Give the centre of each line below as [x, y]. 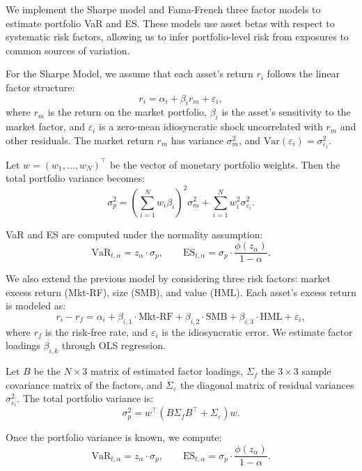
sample [316, 371]
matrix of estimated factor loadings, [167, 371]
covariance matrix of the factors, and [84, 384]
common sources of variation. [68, 50]
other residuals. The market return [80, 140]
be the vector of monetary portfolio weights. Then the [225, 164]
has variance [197, 140]
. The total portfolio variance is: [85, 398]
